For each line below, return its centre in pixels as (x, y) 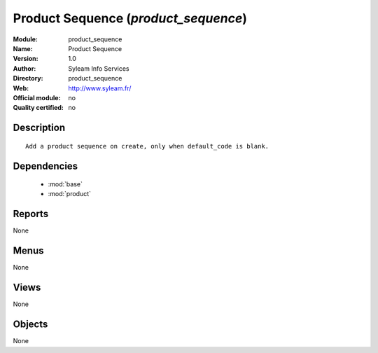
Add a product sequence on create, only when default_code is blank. (147, 146)
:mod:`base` (65, 184)
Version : (26, 59)
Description (39, 128)
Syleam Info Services (99, 68)
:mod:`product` (69, 194)
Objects (30, 325)
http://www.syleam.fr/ (100, 88)
